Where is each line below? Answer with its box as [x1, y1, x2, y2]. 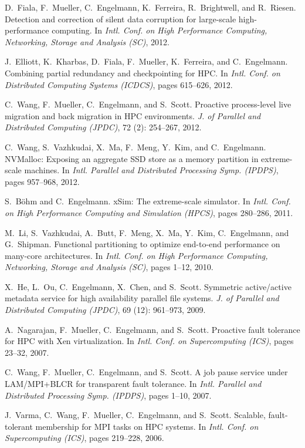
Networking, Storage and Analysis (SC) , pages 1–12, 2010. [5, 261, 213, 273]
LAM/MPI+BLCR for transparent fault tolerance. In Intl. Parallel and [5, 378, 262, 390]
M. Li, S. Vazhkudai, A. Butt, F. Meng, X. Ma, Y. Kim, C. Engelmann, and [5, 226, 289, 238]
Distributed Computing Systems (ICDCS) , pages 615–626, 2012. [5, 78, 233, 90]
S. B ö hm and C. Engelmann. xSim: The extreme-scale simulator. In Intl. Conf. [5, 195, 291, 207]
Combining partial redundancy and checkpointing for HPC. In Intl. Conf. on [5, 66, 280, 79]
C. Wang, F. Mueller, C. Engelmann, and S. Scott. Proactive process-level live [5, 98, 292, 110]
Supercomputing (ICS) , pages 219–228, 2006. [5, 432, 164, 444]
